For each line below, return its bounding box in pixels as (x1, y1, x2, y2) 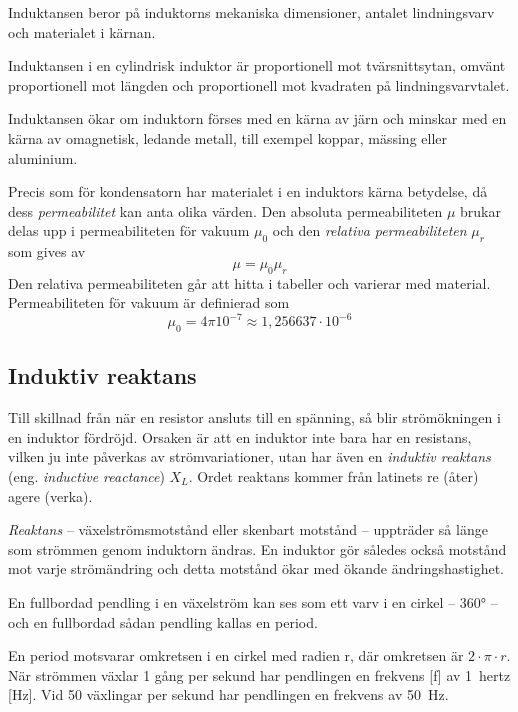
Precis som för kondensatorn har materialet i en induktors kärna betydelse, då (8, 181, 488, 202)
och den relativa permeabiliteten (272, 220, 467, 241)
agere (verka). (8, 485, 93, 506)
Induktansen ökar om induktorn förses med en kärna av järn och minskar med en (8, 108, 507, 129)
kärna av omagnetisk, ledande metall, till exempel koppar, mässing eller (8, 127, 448, 148)
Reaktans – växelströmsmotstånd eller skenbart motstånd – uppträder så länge (8, 519, 488, 540)
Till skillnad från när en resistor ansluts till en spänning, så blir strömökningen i (8, 407, 501, 428)
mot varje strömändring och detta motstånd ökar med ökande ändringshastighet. (8, 558, 504, 579)
